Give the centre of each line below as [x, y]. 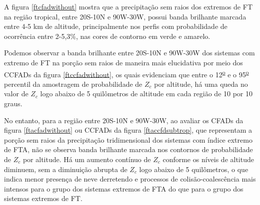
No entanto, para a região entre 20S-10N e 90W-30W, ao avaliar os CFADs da [124, 120]
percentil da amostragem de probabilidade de [73, 84]
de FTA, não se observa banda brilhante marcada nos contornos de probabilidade [128, 149]
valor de [16, 94]
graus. [13, 103]
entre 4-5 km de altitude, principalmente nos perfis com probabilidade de [116, 26]
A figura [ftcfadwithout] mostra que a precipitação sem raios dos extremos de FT [128, 6]
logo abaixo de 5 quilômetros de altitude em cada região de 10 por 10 [146, 94]
